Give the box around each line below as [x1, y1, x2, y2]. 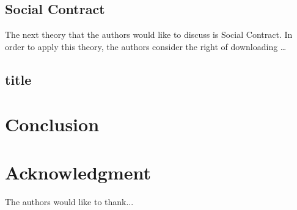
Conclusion [5, 112, 100, 137]
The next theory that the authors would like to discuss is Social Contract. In [5, 28, 293, 41]
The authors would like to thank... [5, 195, 134, 208]
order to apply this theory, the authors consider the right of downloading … [5, 40, 287, 52]
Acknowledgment [5, 159, 151, 184]
